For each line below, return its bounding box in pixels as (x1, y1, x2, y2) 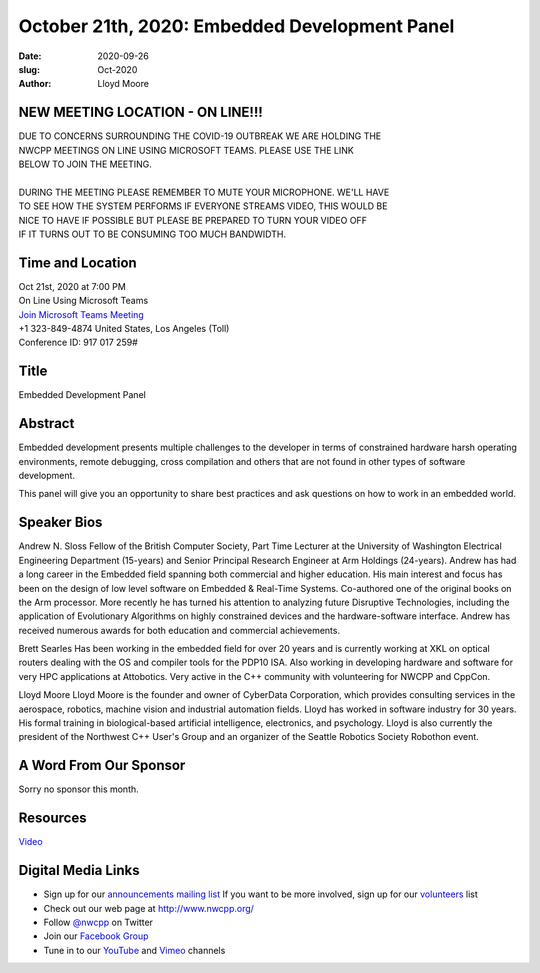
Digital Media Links (18, 862, 140, 879)
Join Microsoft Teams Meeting (18, 308, 144, 320)
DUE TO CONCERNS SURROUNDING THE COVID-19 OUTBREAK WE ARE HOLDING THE (18, 130, 382, 142)
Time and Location (18, 254, 137, 271)
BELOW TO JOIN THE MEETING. (18, 158, 152, 170)
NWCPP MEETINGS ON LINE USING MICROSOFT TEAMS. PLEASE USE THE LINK (18, 144, 354, 156)
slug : (18, 63, 40, 75)
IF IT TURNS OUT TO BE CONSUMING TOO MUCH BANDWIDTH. (18, 228, 287, 240)
